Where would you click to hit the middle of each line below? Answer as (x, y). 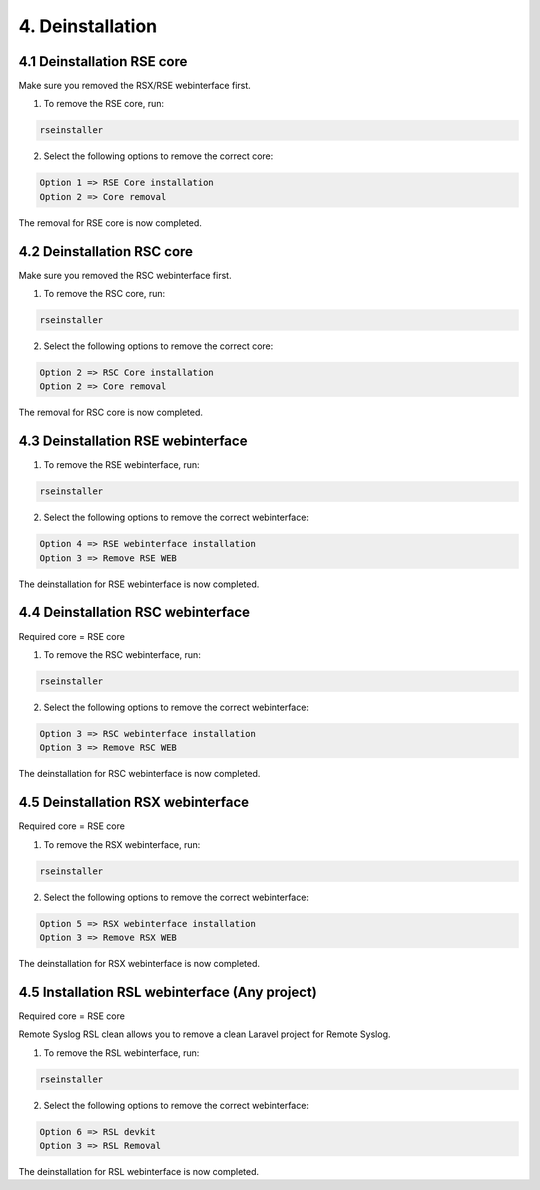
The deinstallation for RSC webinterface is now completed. (139, 774)
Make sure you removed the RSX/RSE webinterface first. (135, 86)
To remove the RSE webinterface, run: (121, 465)
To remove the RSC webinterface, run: (122, 654)
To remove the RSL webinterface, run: (121, 1052)
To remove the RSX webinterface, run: (122, 844)
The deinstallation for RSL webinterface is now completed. (139, 1171)
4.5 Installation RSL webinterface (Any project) (167, 991)
